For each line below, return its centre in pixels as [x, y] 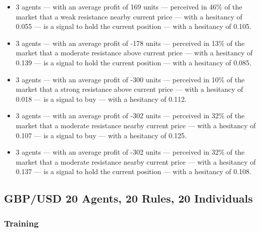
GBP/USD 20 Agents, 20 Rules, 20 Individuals [128, 198]
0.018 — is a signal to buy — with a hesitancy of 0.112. [101, 99]
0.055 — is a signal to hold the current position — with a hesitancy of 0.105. [133, 26]
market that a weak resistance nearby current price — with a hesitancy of [129, 16]
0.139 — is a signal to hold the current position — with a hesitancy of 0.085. [133, 62]
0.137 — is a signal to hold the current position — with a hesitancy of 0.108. [133, 171]
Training [21, 223]
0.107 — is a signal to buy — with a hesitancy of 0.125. [101, 135]
